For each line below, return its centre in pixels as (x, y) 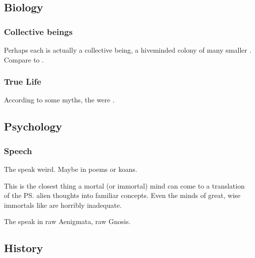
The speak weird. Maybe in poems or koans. (71, 169)
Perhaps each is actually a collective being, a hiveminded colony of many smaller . (128, 50)
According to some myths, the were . (59, 100)
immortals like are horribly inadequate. (63, 205)
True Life (23, 81)
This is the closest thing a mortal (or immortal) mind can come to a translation (124, 185)
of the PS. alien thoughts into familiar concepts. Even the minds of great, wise (122, 195)
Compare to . (24, 59)
